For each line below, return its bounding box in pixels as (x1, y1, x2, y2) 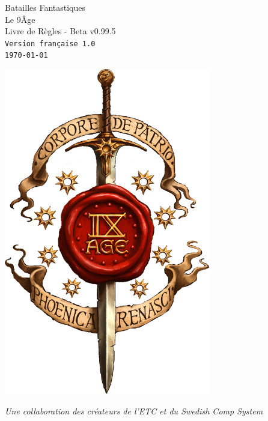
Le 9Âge (5, 13, 35, 25)
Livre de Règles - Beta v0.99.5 (5, 25, 116, 37)
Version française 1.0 (5, 39, 96, 48)
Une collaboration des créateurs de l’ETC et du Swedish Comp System (5, 404, 263, 417)
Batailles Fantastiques (5, 1, 86, 13)
